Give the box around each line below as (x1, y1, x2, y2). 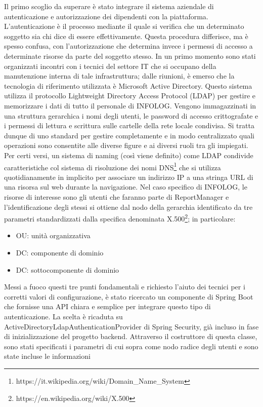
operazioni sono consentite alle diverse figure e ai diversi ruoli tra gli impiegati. (4, 140, 248, 151)
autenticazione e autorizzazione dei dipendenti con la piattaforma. (4, 11, 208, 21)
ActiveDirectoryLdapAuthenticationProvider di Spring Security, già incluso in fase (4, 321, 259, 331)
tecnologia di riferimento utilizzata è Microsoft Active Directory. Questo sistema (4, 80, 252, 91)
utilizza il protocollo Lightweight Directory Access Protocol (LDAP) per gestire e (4, 90, 256, 101)
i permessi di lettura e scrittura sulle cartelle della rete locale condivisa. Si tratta (4, 120, 254, 131)
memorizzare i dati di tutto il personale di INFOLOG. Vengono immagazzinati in (4, 100, 256, 110)
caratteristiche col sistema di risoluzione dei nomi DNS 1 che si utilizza (4, 160, 221, 172)
